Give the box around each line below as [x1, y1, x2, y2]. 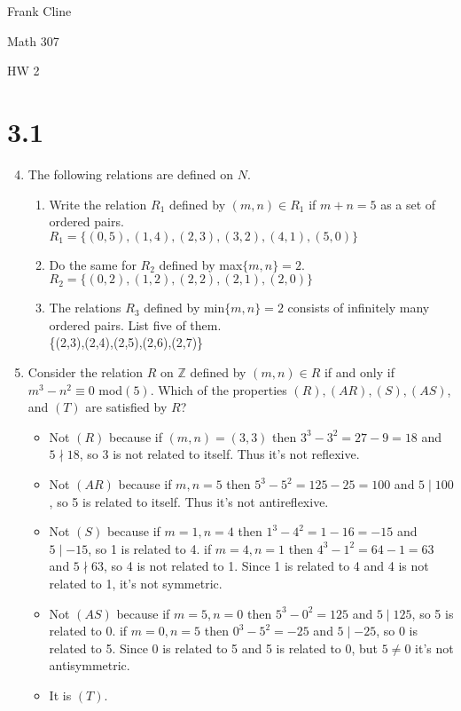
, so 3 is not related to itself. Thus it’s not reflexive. [79, 445, 360, 463]
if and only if [324, 363, 395, 382]
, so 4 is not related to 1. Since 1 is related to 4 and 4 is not [104, 557, 429, 575]
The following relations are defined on [27, 164, 233, 183]
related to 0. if [49, 621, 128, 640]
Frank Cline [7, 2, 72, 20]
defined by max [159, 255, 243, 273]
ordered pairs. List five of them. [49, 315, 222, 334]
